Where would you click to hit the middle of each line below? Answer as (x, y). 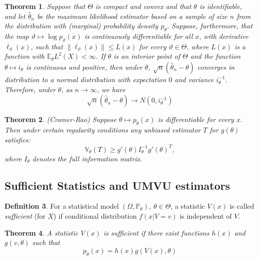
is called (242, 206)
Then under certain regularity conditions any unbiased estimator (103, 129)
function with (25, 56)
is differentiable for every (196, 119)
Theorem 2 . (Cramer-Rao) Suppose (61, 119)
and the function (215, 56)
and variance (194, 79)
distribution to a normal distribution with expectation (85, 79)
